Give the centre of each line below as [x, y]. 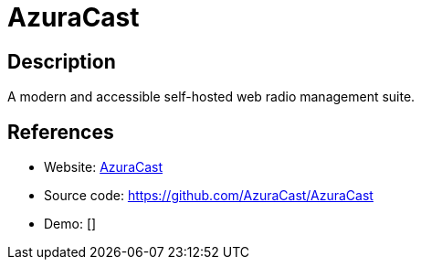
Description [62, 61]
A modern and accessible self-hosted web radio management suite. [211, 97]
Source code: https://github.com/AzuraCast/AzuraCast [209, 196]
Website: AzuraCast [104, 167]
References [61, 132]
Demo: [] [70, 224]
